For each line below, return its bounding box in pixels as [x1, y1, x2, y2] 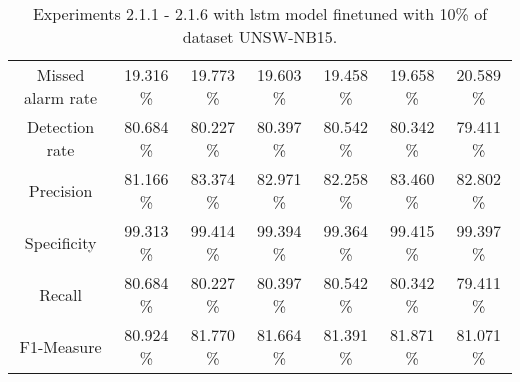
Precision [28, 178, 93, 202]
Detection [26, 115, 95, 138]
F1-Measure [19, 334, 102, 358]
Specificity [24, 230, 97, 254]
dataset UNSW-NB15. [182, 25, 338, 48]
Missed [36, 63, 85, 86]
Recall [39, 282, 83, 306]
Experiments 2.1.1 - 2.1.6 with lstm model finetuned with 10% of [32, 2, 488, 25]
